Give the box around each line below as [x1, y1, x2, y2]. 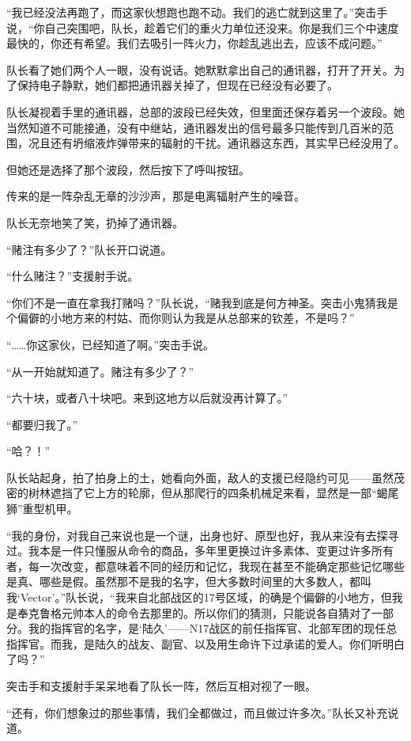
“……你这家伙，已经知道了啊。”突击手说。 [6, 336, 214, 352]
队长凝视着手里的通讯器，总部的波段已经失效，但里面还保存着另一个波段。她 [6, 103, 405, 120]
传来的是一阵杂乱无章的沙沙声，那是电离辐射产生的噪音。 [6, 188, 305, 204]
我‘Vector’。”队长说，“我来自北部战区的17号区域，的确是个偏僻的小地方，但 [6, 589, 392, 606]
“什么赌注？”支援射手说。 [6, 268, 139, 284]
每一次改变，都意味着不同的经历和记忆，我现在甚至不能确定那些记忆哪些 [28, 557, 405, 574]
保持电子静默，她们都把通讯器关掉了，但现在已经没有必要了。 [17, 77, 338, 93]
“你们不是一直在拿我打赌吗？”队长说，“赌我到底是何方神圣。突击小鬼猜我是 [6, 294, 398, 310]
